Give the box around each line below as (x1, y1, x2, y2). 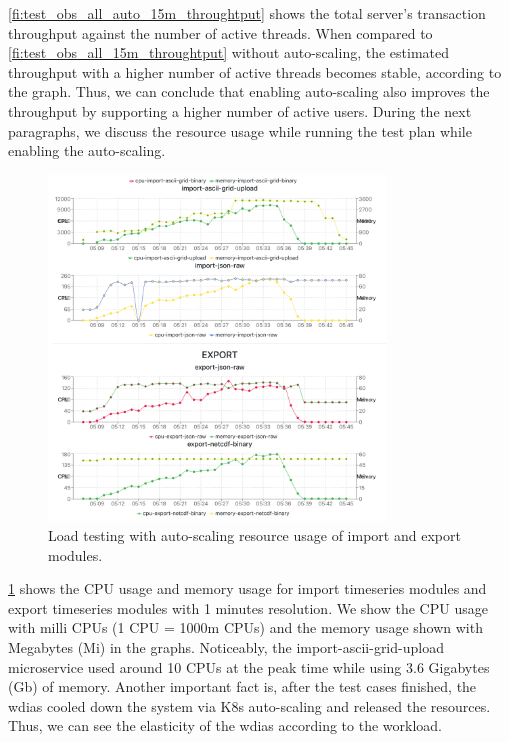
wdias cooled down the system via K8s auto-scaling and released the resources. (8, 695, 491, 716)
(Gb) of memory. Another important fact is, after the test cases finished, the (8, 676, 477, 697)
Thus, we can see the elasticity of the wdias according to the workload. (8, 715, 442, 736)
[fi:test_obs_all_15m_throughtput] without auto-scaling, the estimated (8, 42, 450, 63)
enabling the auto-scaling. (8, 140, 166, 161)
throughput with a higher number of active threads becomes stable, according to (8, 61, 502, 82)
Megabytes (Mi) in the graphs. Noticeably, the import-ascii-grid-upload (8, 636, 444, 657)
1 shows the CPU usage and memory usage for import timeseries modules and (8, 578, 487, 599)
